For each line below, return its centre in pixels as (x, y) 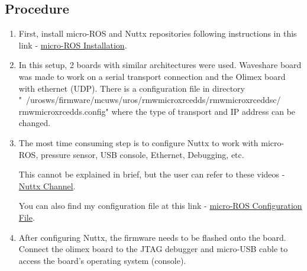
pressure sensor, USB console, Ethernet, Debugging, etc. (142, 154)
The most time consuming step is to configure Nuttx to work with (138, 142)
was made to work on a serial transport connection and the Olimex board (152, 76)
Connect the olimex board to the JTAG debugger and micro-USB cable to (153, 249)
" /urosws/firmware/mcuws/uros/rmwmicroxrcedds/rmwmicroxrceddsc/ (150, 100)
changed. (35, 123)
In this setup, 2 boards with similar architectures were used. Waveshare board (160, 65)
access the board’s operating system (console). (102, 260)
